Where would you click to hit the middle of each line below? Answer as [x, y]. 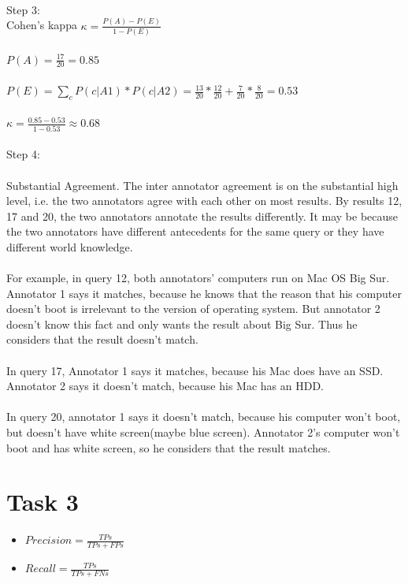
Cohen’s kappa [42, 25]
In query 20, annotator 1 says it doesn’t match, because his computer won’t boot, [204, 417]
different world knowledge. [70, 246]
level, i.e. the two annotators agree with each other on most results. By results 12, [204, 201]
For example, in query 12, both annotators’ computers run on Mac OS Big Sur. [198, 278]
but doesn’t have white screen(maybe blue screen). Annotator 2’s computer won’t [203, 432]
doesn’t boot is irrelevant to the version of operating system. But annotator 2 [193, 309]
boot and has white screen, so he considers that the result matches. [169, 447]
